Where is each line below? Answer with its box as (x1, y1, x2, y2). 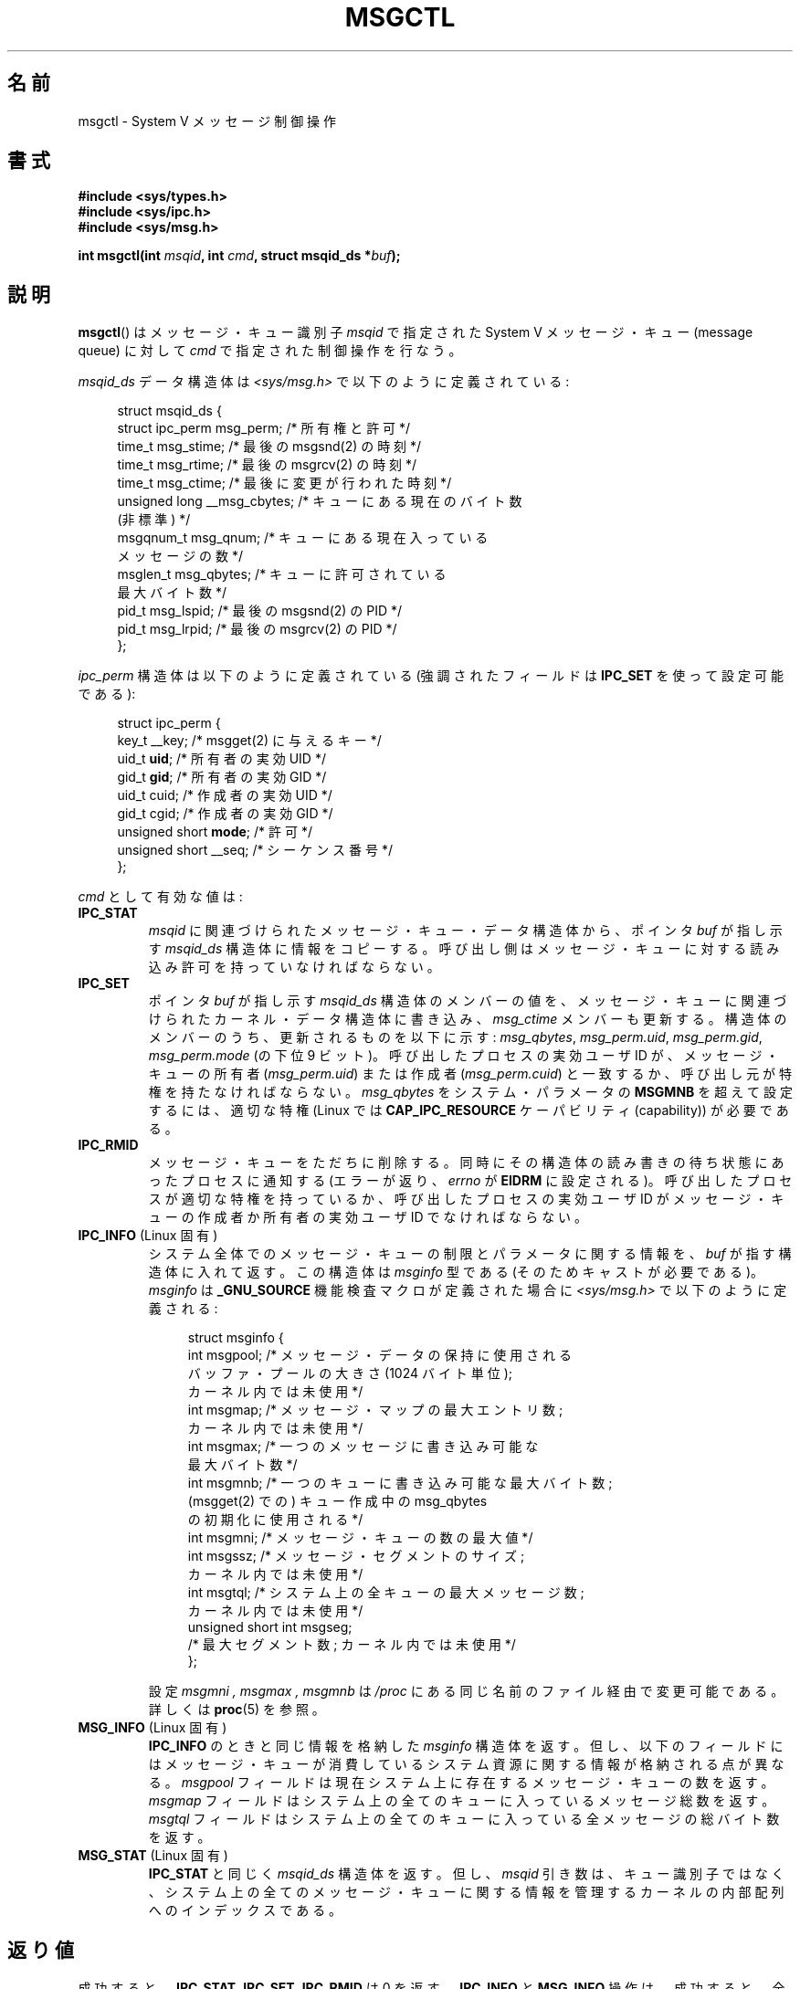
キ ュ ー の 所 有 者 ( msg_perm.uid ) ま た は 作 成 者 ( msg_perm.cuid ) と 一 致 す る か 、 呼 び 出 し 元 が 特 (148, 1066, 793, 1082)
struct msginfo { (187, 1330, 284, 1346)
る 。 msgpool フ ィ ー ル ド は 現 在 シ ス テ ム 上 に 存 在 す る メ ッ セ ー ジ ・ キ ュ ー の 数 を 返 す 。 (148, 1774, 774, 1791)
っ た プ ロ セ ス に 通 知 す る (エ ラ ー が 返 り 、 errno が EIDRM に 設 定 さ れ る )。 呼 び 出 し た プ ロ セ (148, 1173, 793, 1189)
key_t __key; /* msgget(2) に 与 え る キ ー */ (117, 732, 382, 749)
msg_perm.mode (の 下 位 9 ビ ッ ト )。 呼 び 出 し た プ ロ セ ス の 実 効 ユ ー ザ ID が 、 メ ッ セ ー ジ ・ (148, 1047, 779, 1064)
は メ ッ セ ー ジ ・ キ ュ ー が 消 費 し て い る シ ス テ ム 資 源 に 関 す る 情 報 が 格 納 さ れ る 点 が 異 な (148, 1756, 784, 1773)
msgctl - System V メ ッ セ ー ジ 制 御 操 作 (78, 112, 337, 129)
